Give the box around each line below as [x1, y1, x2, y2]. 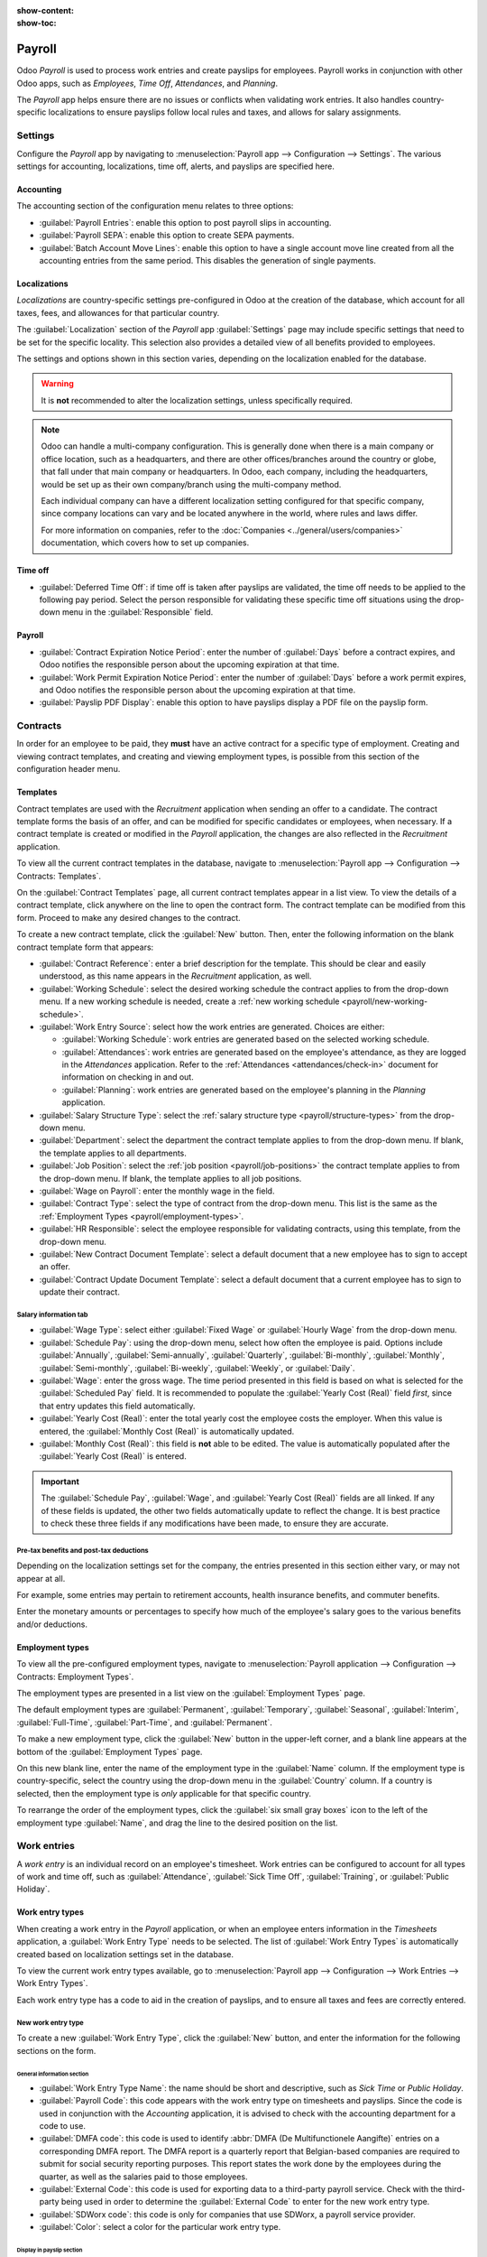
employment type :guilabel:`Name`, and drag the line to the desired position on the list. [16, 1817, 338, 1828]
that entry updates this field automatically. [39, 1400, 196, 1411]
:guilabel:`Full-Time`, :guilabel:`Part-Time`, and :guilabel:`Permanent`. [16, 1716, 272, 1728]
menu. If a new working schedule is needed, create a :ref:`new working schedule [39, 996, 340, 1007]
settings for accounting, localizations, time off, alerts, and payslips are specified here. [16, 161, 335, 172]
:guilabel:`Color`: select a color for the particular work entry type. [39, 2222, 281, 2233]
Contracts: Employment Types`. [16, 1671, 134, 1682]
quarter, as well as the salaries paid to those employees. [39, 2171, 248, 2182]
